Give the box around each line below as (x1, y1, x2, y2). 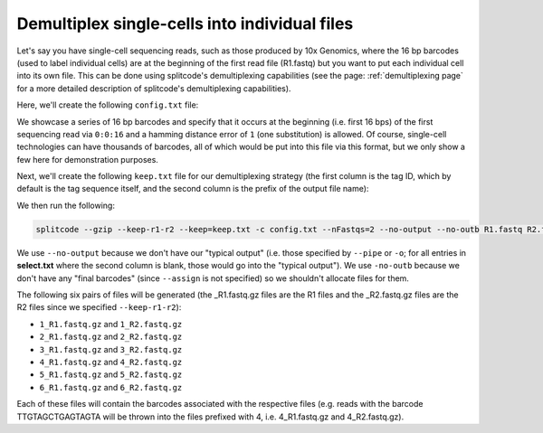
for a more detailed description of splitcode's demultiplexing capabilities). (16, 82, 291, 94)
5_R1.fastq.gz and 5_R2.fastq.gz (39, 369, 183, 380)
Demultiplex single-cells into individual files (16, 14, 354, 33)
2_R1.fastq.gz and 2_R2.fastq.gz (39, 331, 183, 343)
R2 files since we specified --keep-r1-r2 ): (16, 302, 182, 313)
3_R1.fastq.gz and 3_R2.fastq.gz (39, 344, 183, 354)
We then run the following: (16, 200, 115, 211)
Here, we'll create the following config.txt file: (16, 99, 199, 110)
